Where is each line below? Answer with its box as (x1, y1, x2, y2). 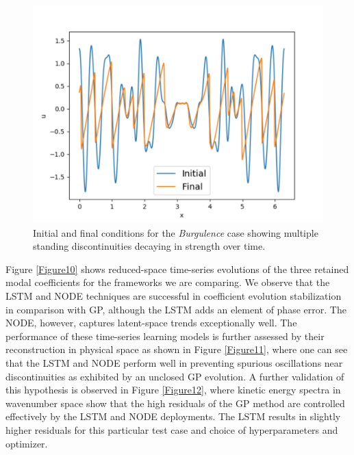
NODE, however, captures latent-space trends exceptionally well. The (5, 315, 297, 330)
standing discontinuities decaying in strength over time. (33, 239, 266, 253)
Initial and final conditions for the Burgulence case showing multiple (33, 225, 318, 239)
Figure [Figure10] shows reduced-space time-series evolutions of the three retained (5, 261, 349, 276)
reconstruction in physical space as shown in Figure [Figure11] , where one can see (5, 342, 348, 356)
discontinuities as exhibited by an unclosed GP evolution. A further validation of (5, 369, 344, 383)
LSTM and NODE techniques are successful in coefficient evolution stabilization (5, 288, 342, 302)
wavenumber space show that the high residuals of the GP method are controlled (5, 395, 345, 410)
